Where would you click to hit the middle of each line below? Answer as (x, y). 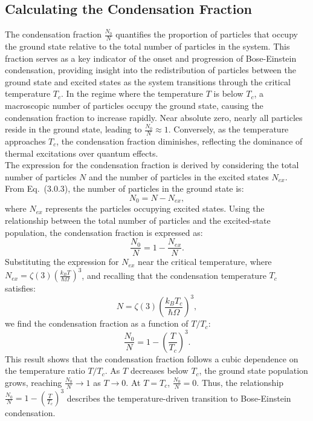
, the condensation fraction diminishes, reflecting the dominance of (179, 141)
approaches (25, 141)
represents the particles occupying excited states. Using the (155, 208)
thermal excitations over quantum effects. (82, 153)
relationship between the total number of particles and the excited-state (138, 220)
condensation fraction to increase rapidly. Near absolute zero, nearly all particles (154, 117)
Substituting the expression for (62, 262)
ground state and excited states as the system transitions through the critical (148, 81)
